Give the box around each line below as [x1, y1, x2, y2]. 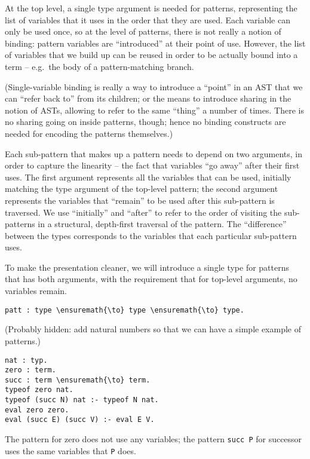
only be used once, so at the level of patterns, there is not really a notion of [5, 25, 281, 38]
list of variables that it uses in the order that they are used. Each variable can [5, 13, 290, 26]
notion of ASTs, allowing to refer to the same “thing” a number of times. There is [5, 103, 304, 116]
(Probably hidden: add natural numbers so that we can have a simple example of [5, 323, 302, 335]
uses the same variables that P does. [5, 444, 136, 457]
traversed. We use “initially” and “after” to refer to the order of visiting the [5, 206, 282, 218]
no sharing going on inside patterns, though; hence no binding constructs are [5, 115, 286, 128]
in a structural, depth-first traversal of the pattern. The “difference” [38, 218, 287, 230]
